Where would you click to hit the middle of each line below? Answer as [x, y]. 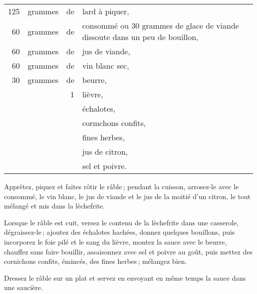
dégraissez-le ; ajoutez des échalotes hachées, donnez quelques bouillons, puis [119, 232]
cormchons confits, [114, 123]
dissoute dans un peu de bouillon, [140, 37]
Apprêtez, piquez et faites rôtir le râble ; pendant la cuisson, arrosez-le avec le [121, 186]
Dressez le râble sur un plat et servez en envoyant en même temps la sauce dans [125, 277]
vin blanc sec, [106, 65]
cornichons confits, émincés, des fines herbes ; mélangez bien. [95, 261]
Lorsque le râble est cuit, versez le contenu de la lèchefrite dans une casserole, [121, 222]
